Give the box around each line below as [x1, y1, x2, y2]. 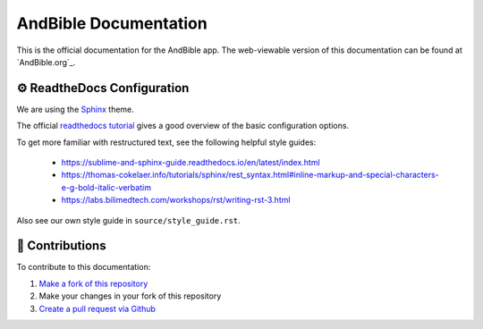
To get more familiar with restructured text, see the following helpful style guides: [16, 137, 317, 148]
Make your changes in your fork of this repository [38, 291, 222, 301]
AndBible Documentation [16, 13, 208, 33]
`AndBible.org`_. [16, 56, 76, 67]
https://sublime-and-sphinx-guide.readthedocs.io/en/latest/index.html [61, 157, 321, 168]
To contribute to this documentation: [16, 262, 151, 273]
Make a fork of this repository [38, 278, 148, 289]
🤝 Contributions [16, 238, 106, 254]
